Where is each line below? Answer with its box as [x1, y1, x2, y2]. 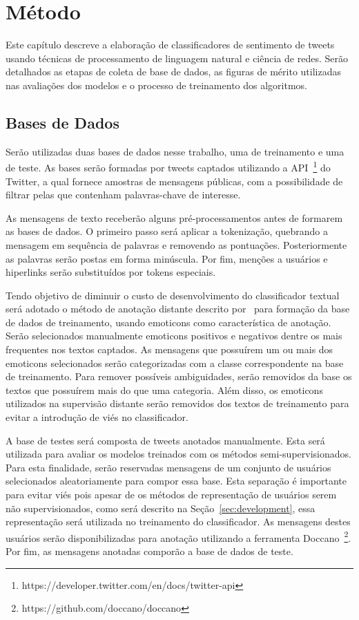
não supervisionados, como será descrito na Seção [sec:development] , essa [6, 500, 316, 515]
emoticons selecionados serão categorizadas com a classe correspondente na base [6, 355, 344, 370]
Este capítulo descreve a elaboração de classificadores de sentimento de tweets [6, 37, 335, 52]
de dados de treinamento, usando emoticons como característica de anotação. [6, 314, 331, 329]
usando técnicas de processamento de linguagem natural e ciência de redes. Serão [6, 50, 348, 65]
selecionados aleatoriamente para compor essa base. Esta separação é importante [6, 473, 347, 488]
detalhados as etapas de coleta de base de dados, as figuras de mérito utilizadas [6, 64, 341, 79]
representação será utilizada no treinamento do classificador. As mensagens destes [6, 514, 351, 529]
